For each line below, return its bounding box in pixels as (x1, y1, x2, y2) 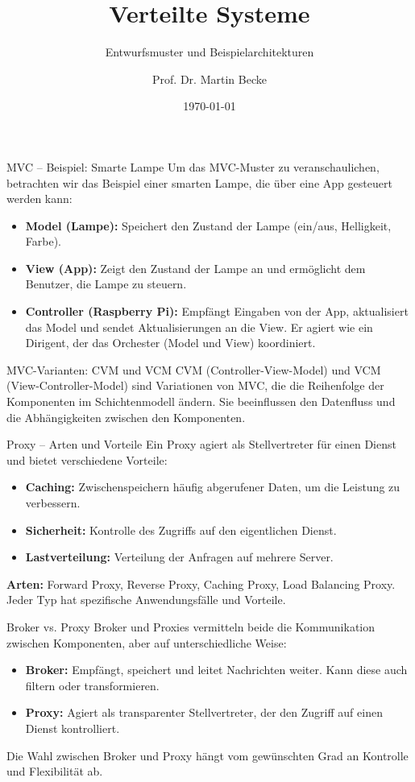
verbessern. (25, 494, 81, 511)
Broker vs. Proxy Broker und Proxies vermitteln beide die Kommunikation (6, 618, 376, 635)
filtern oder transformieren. (25, 676, 160, 693)
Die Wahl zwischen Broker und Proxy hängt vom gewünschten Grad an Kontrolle (6, 747, 409, 763)
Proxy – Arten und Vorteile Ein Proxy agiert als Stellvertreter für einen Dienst (6, 436, 396, 453)
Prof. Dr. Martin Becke (152, 70, 267, 87)
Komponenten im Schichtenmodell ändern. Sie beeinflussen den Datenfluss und (6, 393, 396, 410)
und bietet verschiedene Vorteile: (6, 451, 168, 468)
